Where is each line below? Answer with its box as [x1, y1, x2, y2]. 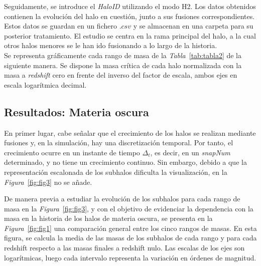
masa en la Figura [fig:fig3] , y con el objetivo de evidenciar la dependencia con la [4, 203, 253, 213]
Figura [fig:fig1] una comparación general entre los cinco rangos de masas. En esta [4, 222, 257, 233]
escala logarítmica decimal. [4, 79, 87, 90]
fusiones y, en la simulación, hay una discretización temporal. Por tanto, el [4, 137, 233, 148]
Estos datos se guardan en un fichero [4, 21, 117, 31]
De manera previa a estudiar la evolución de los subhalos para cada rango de [4, 193, 240, 204]
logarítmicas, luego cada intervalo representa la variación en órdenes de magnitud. [4, 252, 256, 262]
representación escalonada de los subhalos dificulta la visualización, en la [4, 166, 227, 177]
